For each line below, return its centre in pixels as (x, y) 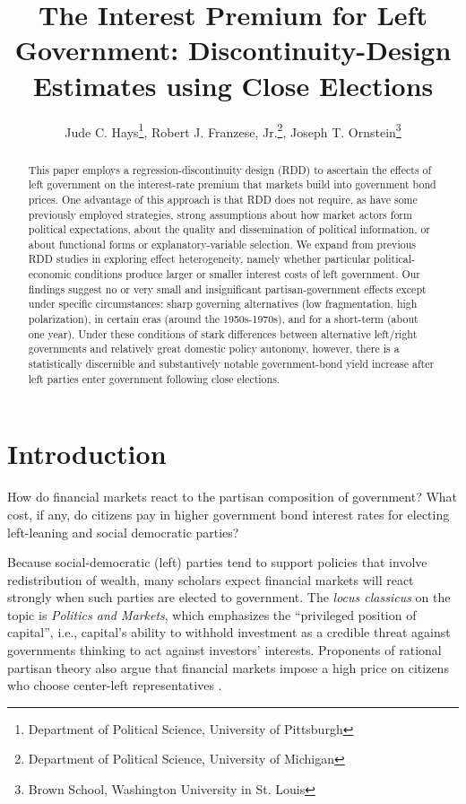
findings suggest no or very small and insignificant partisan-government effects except (227, 288)
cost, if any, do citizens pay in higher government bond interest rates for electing (229, 514)
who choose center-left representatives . (115, 685)
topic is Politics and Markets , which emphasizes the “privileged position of (212, 614)
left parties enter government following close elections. (154, 378)
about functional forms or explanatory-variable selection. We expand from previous (222, 244)
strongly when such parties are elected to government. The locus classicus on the (229, 597)
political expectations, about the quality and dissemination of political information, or (229, 229)
